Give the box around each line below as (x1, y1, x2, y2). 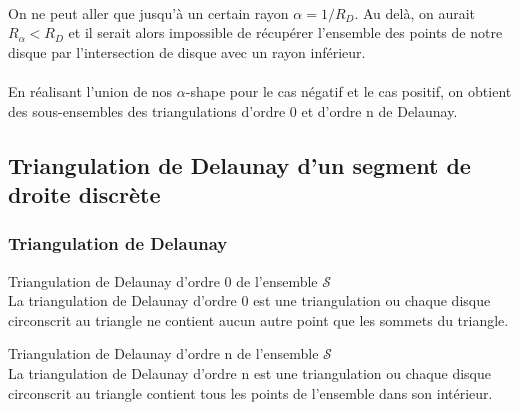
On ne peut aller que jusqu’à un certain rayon (8, 2, 289, 23)
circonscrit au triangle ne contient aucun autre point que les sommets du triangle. (8, 309, 509, 330)
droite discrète (8, 178, 161, 209)
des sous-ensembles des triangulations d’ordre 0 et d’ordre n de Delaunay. (8, 100, 458, 121)
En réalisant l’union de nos (8, 80, 173, 101)
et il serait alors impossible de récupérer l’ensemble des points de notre (68, 22, 503, 43)
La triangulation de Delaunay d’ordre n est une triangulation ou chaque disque (8, 362, 491, 383)
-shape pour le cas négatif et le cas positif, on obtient (185, 80, 512, 101)
